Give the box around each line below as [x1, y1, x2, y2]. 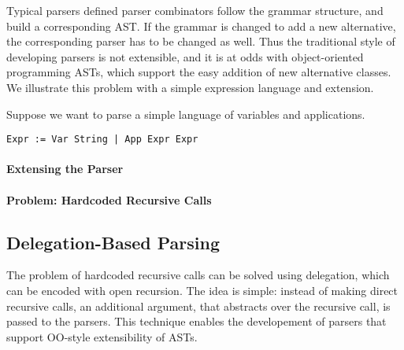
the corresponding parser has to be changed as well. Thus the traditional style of [6, 33, 395, 50]
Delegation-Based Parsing [6, 230, 221, 254]
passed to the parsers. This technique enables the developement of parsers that [6, 313, 387, 330]
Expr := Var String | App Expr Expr [6, 134, 198, 146]
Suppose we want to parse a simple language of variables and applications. [6, 105, 365, 122]
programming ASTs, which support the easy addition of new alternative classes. [6, 64, 391, 80]
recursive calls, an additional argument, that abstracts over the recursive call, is [6, 297, 391, 314]
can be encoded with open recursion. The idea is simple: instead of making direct [6, 282, 398, 298]
